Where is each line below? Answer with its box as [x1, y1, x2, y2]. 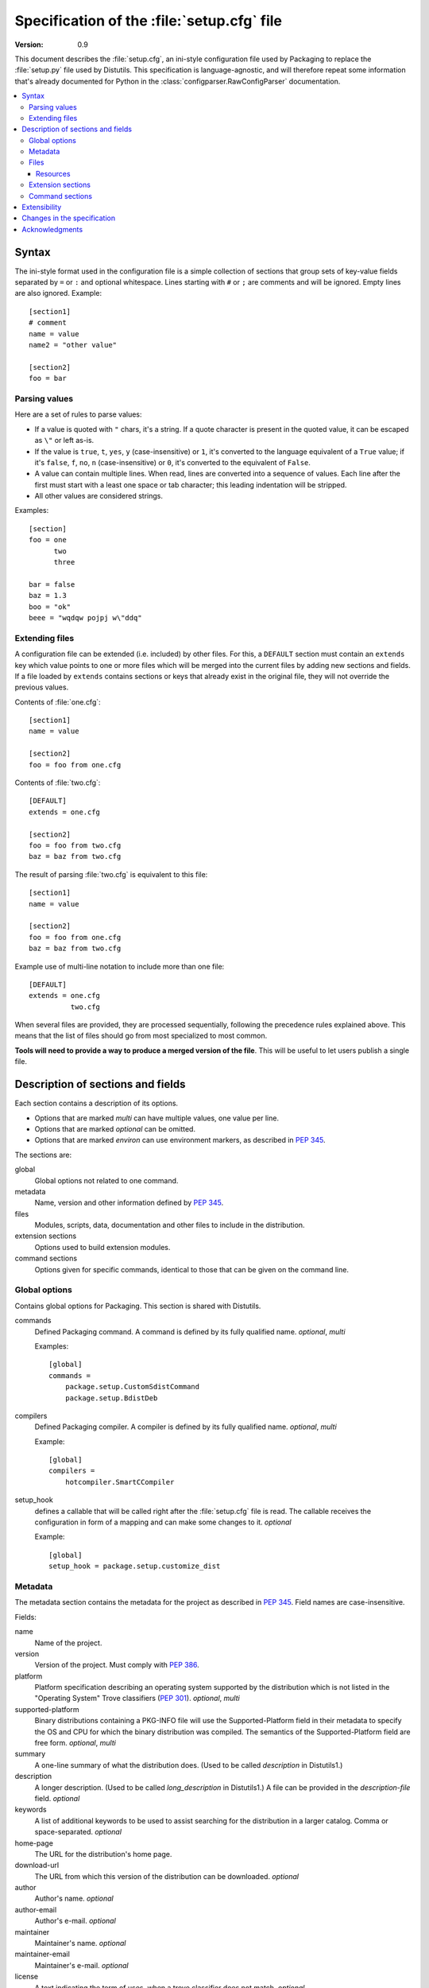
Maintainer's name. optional [34, 1939, 126, 1948]
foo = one [29, 535, 67, 545]
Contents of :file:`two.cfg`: [14, 778, 101, 787]
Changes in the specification [21, 213, 115, 223]
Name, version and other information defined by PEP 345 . [34, 1198, 224, 1208]
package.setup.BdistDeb [64, 1393, 158, 1403]
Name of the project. [34, 1638, 102, 1648]
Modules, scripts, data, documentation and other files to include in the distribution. [34, 1221, 305, 1230]
